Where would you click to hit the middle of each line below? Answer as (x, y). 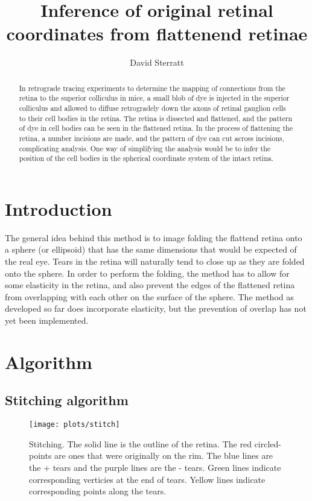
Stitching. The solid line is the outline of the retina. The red (140, 443)
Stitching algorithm (67, 400)
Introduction (59, 208)
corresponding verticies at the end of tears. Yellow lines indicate (147, 479)
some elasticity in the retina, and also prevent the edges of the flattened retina (150, 285)
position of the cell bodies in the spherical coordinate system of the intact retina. (146, 158)
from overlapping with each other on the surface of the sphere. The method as (149, 296)
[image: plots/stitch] (75, 425)
